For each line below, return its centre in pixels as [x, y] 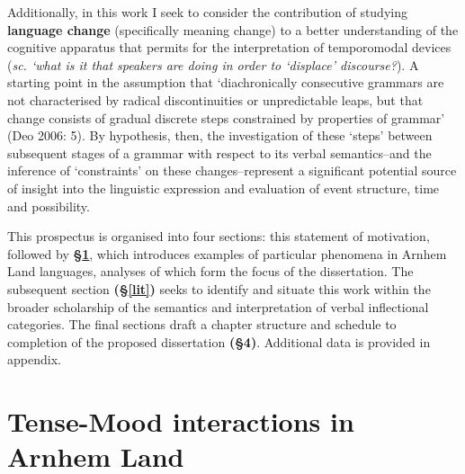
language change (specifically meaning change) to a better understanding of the [233, 29]
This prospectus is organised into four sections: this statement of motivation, [219, 236]
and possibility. [49, 206]
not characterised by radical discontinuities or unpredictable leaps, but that [215, 99]
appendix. [34, 359]
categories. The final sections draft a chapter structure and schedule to [202, 324]
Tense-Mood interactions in [181, 421]
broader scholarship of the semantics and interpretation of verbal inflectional [218, 306]
